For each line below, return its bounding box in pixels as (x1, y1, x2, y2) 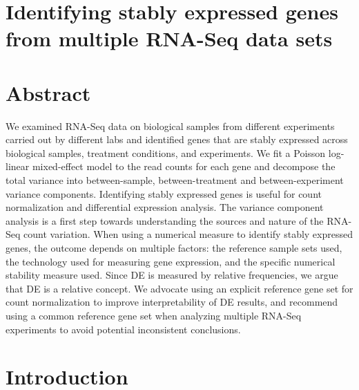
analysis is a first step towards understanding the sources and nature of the (6, 213, 324, 228)
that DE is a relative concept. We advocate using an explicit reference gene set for (6, 281, 353, 295)
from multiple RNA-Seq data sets (6, 24, 333, 53)
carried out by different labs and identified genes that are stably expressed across (6, 132, 348, 147)
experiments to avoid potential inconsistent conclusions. (6, 322, 241, 336)
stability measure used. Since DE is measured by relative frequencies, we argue (6, 268, 338, 282)
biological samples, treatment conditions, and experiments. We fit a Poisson (6, 145, 326, 160)
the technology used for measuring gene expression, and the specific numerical (6, 254, 336, 268)
